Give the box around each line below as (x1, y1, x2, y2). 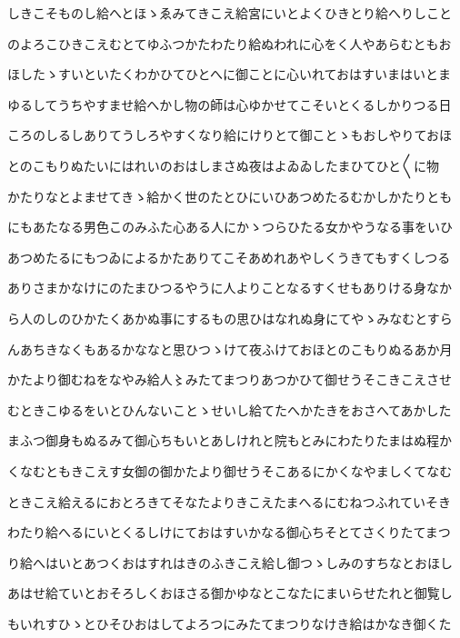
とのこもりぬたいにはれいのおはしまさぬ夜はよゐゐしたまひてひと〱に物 (7, 155, 440, 174)
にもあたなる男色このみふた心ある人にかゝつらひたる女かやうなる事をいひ (7, 217, 453, 236)
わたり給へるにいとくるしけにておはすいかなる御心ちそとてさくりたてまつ (7, 523, 451, 542)
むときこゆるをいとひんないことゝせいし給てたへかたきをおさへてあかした (7, 400, 452, 419)
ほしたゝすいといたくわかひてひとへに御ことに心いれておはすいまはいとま (7, 65, 452, 84)
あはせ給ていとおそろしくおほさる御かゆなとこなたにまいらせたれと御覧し (7, 583, 453, 603)
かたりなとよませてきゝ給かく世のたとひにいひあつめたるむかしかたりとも (7, 186, 453, 205)
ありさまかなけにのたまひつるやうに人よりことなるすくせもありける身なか (7, 278, 452, 297)
